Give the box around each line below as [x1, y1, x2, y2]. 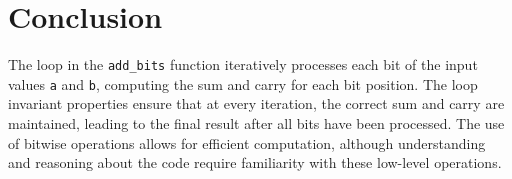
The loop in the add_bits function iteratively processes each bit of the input [8, 54, 478, 75]
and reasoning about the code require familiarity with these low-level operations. [8, 152, 502, 173]
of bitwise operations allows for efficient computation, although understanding [8, 132, 486, 153]
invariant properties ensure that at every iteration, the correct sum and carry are [8, 93, 505, 114]
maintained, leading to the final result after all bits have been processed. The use [8, 113, 505, 134]
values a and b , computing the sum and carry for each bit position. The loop [8, 73, 478, 94]
